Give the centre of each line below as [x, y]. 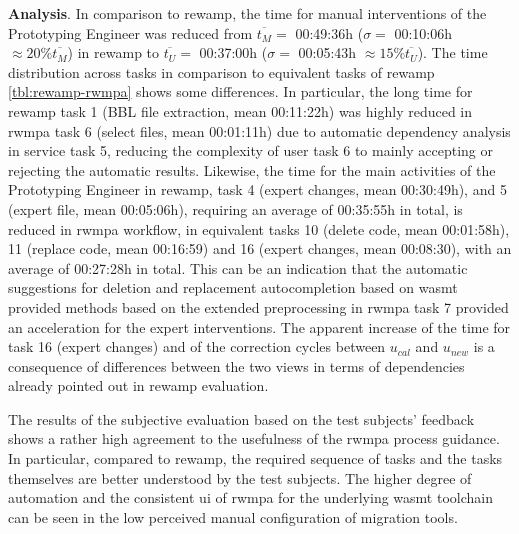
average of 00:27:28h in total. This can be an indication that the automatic [238, 267]
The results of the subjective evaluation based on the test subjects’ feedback [241, 418]
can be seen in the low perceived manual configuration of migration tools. [233, 516]
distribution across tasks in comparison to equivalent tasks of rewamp [221, 71]
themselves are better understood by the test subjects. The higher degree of [240, 477]
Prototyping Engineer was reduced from [130, 32]
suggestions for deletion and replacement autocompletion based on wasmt [233, 287]
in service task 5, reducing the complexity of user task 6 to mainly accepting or [250, 150]
